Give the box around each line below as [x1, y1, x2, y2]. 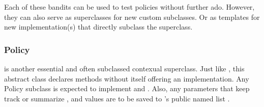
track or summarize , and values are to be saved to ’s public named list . [4, 93, 230, 103]
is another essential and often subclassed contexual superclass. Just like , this [4, 63, 245, 73]
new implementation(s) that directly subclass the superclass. [4, 21, 193, 32]
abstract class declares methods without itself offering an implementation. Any [4, 73, 249, 84]
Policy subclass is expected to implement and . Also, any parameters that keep [4, 83, 250, 94]
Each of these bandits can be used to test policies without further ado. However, [4, 2, 255, 12]
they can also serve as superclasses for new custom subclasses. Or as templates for [4, 11, 260, 22]
